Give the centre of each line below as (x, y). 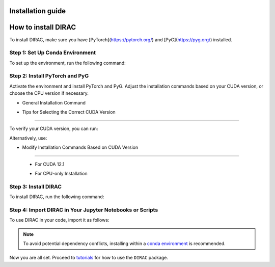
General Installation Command (54, 102)
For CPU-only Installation (61, 173)
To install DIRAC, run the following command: (57, 197)
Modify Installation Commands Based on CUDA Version (80, 147)
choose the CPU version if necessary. (49, 93)
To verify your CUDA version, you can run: (54, 129)
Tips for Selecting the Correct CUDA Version (69, 112)
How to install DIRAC (43, 27)
